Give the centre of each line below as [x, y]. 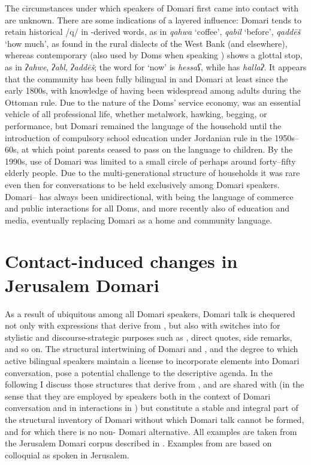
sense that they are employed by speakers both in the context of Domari [138, 396]
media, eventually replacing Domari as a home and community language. [139, 220]
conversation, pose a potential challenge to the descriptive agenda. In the [139, 372]
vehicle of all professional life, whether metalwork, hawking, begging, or [136, 114]
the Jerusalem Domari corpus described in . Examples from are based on [138, 443]
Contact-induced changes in [121, 261]
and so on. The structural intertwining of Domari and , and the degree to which [152, 349]
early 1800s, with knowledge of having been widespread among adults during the [153, 90]
